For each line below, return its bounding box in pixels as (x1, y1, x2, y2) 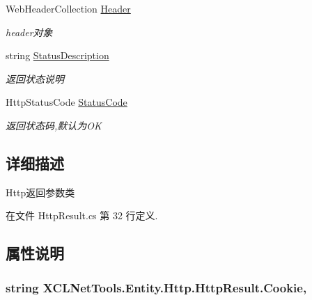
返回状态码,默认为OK (6, 118, 102, 132)
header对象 (6, 24, 53, 39)
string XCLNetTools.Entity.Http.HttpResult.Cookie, (6, 278, 307, 296)
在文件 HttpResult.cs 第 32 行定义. (6, 208, 158, 223)
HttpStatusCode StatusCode (6, 95, 127, 109)
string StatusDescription (6, 48, 109, 63)
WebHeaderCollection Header (6, 1, 131, 15)
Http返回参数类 (6, 184, 75, 199)
